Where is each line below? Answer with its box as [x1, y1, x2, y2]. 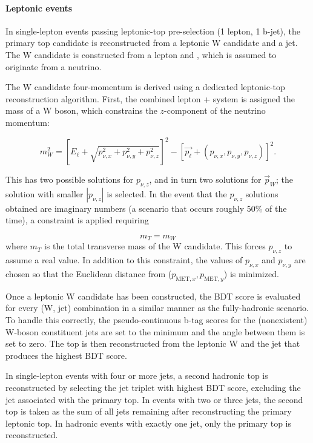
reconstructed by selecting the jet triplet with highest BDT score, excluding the [5, 381, 301, 394]
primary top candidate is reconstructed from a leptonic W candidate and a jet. [5, 36, 298, 49]
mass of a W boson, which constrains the [5, 104, 157, 117]
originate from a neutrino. [5, 60, 102, 73]
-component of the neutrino [164, 104, 266, 117]
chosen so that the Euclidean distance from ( [5, 267, 172, 280]
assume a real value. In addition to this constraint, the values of [5, 254, 243, 266]
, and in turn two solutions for [149, 173, 262, 186]
